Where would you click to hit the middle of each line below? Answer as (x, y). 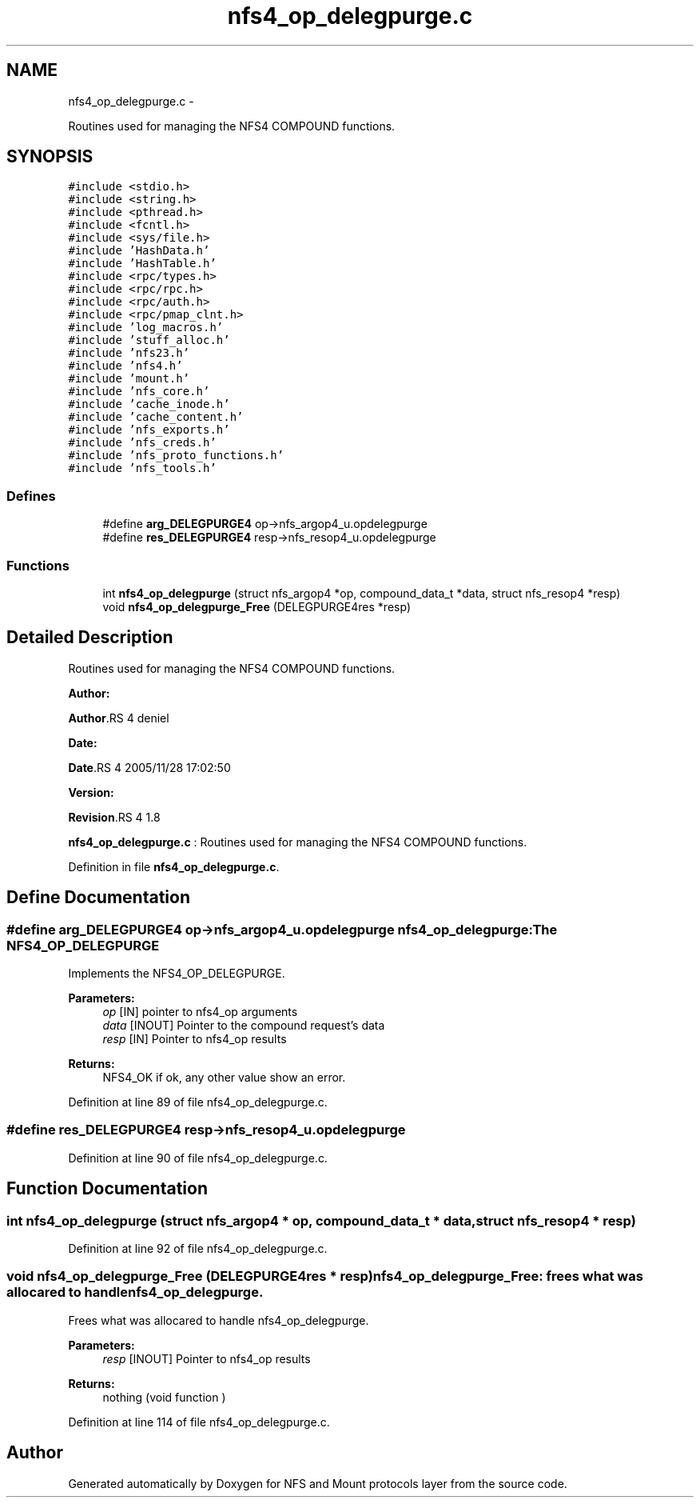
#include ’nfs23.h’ (129, 353)
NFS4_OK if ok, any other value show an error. (224, 1077)
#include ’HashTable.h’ (142, 264)
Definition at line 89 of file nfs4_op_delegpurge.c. (198, 1102)
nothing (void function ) (164, 1397)
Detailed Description (90, 638)
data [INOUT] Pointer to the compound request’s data (244, 1025)
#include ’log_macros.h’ (146, 328)
